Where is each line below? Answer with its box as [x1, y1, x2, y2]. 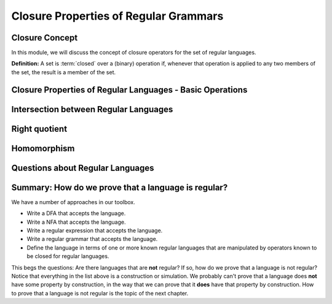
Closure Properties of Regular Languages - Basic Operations [11, 85, 248, 95]
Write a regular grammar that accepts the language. [26, 235, 158, 243]
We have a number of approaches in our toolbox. [11, 198, 135, 205]
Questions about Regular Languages [11, 162, 154, 173]
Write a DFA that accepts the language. [26, 210, 126, 217]
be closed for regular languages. [26, 253, 109, 260]
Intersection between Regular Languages [11, 104, 173, 115]
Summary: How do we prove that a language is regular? [11, 182, 228, 192]
